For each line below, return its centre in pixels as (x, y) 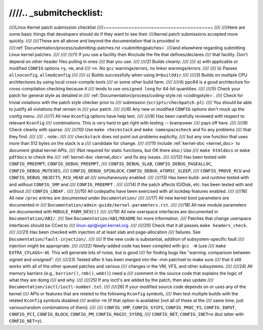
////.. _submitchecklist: (56, 13)
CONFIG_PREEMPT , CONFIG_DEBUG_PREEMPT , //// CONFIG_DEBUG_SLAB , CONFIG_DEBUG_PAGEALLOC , (111, 164)
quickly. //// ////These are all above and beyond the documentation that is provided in (94, 41)
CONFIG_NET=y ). (26, 321)
